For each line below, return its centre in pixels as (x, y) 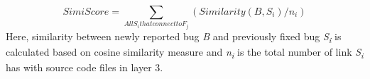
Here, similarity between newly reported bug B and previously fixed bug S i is (174, 37)
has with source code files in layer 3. (85, 67)
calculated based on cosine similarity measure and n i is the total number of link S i (185, 53)
